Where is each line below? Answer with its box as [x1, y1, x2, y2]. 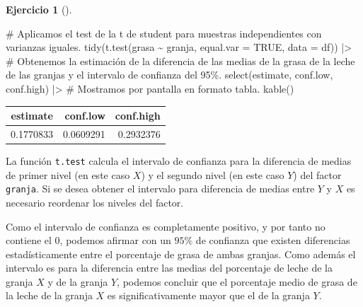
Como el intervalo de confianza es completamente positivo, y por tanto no [6, 219, 325, 233]
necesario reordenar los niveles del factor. [6, 195, 184, 209]
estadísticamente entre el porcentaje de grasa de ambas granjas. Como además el [6, 246, 356, 261]
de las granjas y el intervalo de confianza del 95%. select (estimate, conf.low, [6, 67, 333, 82]
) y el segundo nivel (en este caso [141, 167, 284, 182]
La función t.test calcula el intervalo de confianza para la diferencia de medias [6, 153, 352, 168]
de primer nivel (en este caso [6, 167, 130, 182]
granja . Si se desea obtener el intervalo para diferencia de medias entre [6, 181, 315, 196]
